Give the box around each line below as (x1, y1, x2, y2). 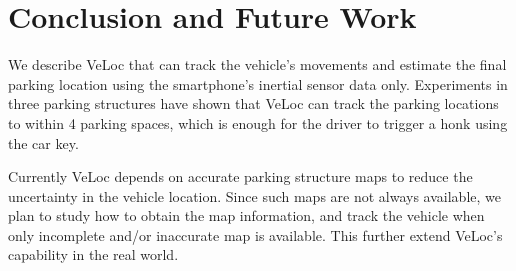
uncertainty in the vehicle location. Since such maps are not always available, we (8, 185, 501, 206)
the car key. (8, 132, 79, 153)
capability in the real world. (8, 244, 179, 265)
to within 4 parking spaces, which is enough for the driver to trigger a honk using (8, 112, 508, 133)
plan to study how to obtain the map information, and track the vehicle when (8, 205, 485, 226)
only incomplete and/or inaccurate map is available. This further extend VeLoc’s (8, 224, 503, 245)
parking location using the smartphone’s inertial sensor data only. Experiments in (8, 73, 508, 94)
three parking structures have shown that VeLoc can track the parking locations (8, 93, 499, 114)
